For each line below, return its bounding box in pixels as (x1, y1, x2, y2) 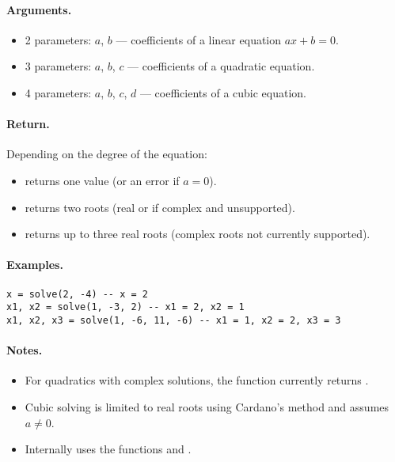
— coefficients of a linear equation (116, 31, 282, 47)
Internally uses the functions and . (25, 441, 192, 457)
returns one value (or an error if (25, 172, 180, 188)
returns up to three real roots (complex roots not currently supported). (25, 225, 370, 242)
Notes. (6, 342, 43, 358)
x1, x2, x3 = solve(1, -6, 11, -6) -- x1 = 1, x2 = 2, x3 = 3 (6, 314, 341, 326)
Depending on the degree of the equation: (6, 146, 207, 162)
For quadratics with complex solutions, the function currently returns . (25, 372, 369, 388)
